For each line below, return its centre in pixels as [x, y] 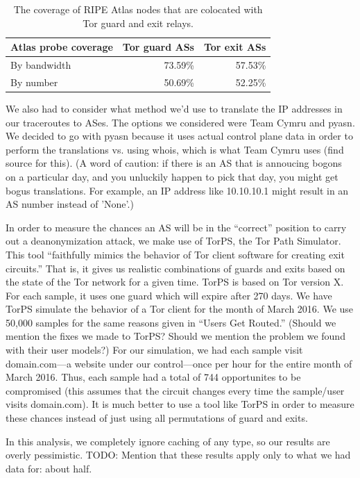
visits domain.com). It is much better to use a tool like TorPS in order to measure [180, 404]
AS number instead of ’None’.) [70, 204]
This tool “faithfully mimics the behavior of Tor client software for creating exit [175, 254]
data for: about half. [49, 468]
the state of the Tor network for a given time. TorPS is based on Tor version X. [175, 282]
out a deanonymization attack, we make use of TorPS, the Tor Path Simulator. [173, 241]
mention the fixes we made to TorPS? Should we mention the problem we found [175, 336]
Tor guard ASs [158, 47]
